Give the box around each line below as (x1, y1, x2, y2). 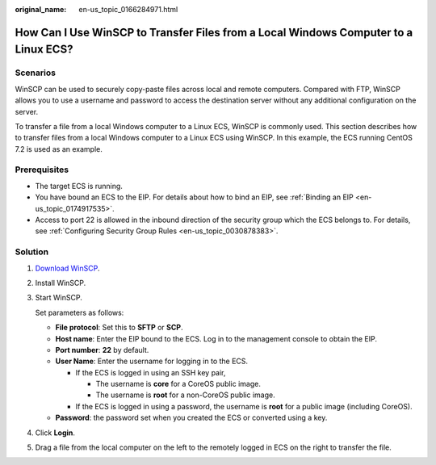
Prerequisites (15, 164, 69, 175)
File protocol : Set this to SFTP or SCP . (55, 323, 183, 333)
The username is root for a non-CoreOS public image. (95, 390, 275, 400)
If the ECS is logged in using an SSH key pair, (75, 367, 226, 377)
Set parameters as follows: (35, 308, 124, 317)
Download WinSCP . (35, 263, 100, 273)
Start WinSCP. (35, 293, 82, 303)
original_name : (15, 5, 67, 14)
